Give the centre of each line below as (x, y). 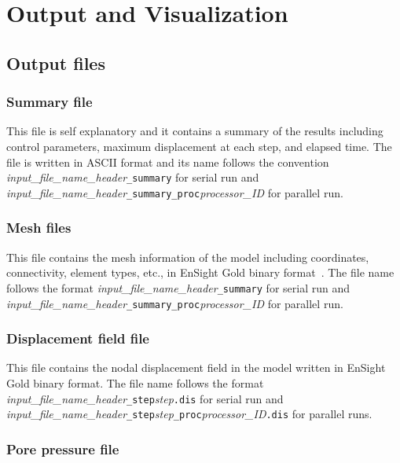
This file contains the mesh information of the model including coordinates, (188, 257)
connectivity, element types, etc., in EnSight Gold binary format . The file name (200, 272)
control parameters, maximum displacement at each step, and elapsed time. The (199, 146)
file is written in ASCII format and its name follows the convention (168, 162)
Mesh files (39, 228)
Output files (56, 62)
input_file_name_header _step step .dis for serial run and (145, 398)
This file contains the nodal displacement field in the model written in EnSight (196, 367)
